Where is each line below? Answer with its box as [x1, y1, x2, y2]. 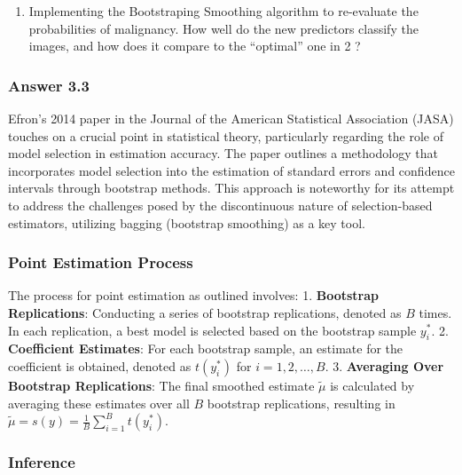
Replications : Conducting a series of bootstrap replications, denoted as [8, 303, 402, 321]
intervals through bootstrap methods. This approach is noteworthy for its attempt [8, 178, 455, 197]
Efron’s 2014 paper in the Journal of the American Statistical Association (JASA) [8, 109, 454, 127]
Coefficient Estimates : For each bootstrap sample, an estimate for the [8, 339, 403, 358]
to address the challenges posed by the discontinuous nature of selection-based [8, 195, 433, 214]
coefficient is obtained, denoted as [8, 356, 192, 375]
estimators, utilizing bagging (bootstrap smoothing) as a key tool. [8, 213, 365, 232]
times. [419, 303, 452, 321]
